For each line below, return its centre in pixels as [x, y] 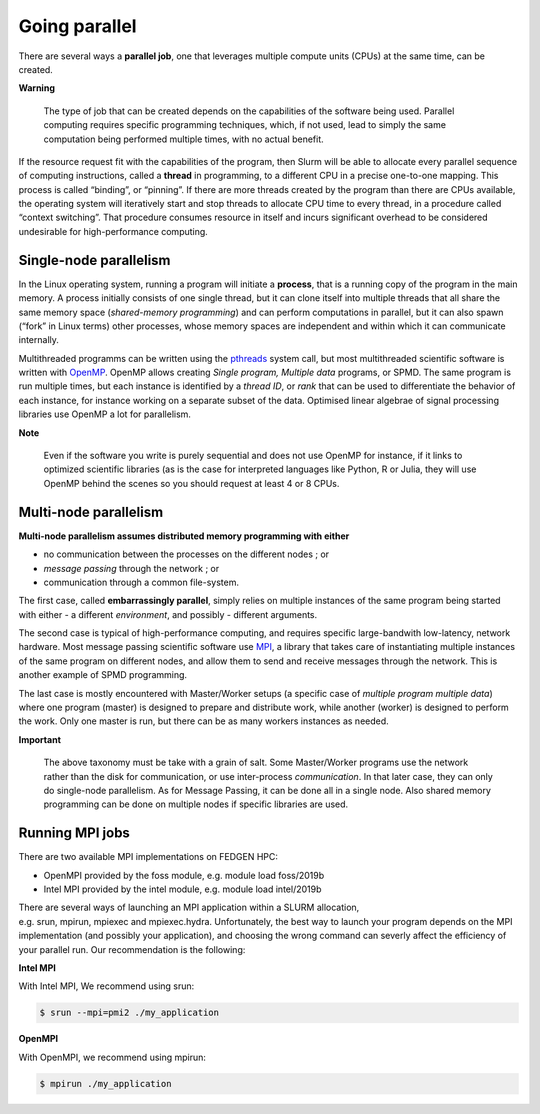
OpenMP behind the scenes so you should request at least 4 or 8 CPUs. [191, 483]
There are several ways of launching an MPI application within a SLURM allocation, [189, 907]
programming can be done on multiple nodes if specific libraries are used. [196, 804]
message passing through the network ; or [131, 568]
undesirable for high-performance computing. [113, 231]
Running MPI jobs [74, 833]
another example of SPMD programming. [103, 675]
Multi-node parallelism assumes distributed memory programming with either [184, 536]
